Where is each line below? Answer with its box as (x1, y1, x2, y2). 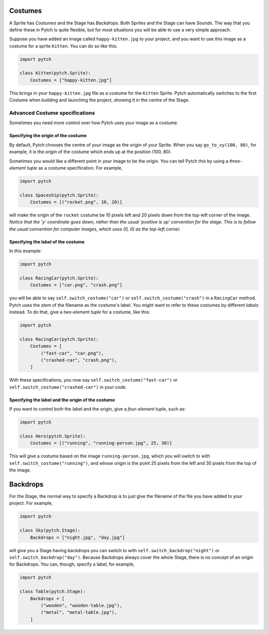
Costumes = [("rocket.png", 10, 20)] (30, 200, 123, 205)
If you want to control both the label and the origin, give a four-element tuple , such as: (9, 406, 186, 412)
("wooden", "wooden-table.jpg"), (40, 603, 123, 608)
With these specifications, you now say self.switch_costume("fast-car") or (9, 377, 178, 383)
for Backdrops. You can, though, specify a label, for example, (9, 561, 135, 567)
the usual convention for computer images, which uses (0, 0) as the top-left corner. (9, 226, 181, 232)
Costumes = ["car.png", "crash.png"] (30, 282, 123, 288)
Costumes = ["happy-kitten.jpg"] (30, 77, 112, 83)
